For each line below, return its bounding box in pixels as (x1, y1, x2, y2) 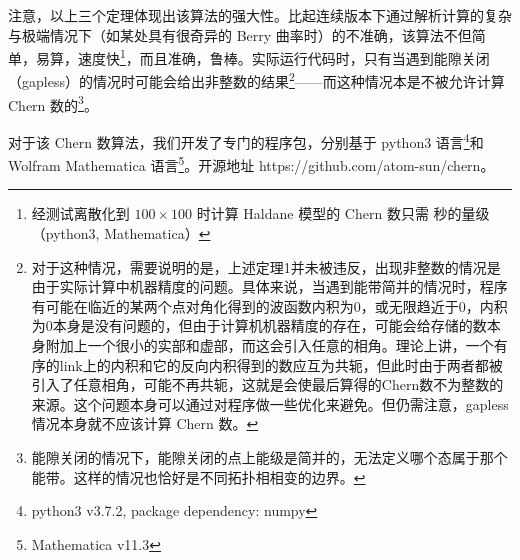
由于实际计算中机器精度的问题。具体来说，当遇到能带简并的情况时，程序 (31, 276, 508, 297)
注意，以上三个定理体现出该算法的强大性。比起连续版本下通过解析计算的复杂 (8, 5, 512, 25)
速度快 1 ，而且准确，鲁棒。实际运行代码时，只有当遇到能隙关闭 (77, 45, 490, 68)
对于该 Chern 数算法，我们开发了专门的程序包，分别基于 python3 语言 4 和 (8, 128, 484, 152)
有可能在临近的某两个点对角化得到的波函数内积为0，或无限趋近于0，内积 (31, 295, 508, 316)
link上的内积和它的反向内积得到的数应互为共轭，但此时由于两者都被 (59, 354, 503, 375)
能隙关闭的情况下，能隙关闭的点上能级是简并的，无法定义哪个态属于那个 (31, 446, 508, 467)
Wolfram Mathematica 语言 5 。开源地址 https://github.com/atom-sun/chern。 (8, 152, 495, 175)
